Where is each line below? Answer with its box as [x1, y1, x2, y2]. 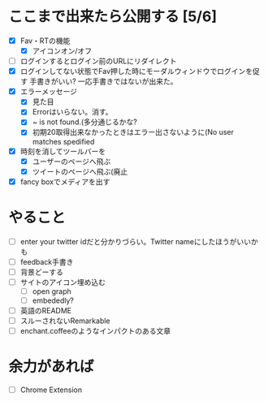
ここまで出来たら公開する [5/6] [8, 7, 218, 26]
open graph [32, 286, 71, 296]
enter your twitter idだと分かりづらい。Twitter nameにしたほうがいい [19, 236, 252, 246]
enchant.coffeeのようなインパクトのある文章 [19, 326, 171, 336]
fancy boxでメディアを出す [19, 176, 110, 187]
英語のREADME [19, 306, 72, 316]
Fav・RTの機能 [19, 36, 71, 45]
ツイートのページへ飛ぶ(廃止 [32, 166, 128, 176]
